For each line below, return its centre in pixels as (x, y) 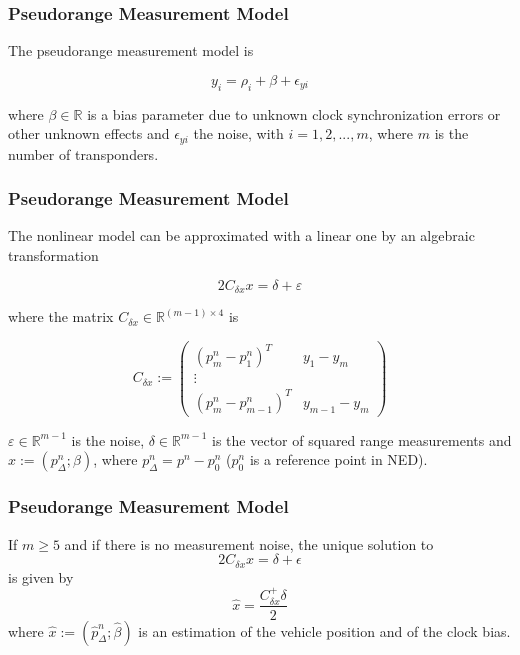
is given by (41, 576)
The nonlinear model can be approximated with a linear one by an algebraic (241, 235)
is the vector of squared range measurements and (362, 439)
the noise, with (238, 133)
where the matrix (61, 316)
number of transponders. (83, 153)
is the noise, (108, 439)
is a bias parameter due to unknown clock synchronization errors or (294, 113)
